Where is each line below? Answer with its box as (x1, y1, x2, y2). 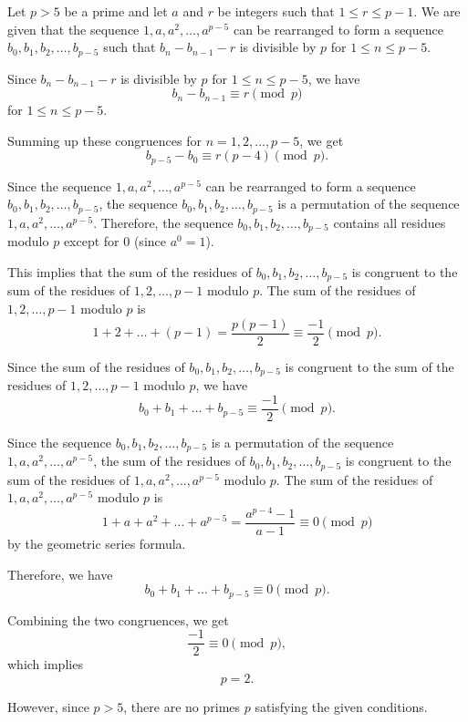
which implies (7, 655, 83, 674)
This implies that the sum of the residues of (7, 262, 252, 281)
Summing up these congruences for (7, 130, 202, 150)
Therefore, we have (7, 564, 113, 583)
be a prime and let (64, 2, 168, 20)
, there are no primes (123, 696, 241, 716)
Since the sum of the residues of (7, 356, 185, 376)
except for (63, 232, 120, 251)
